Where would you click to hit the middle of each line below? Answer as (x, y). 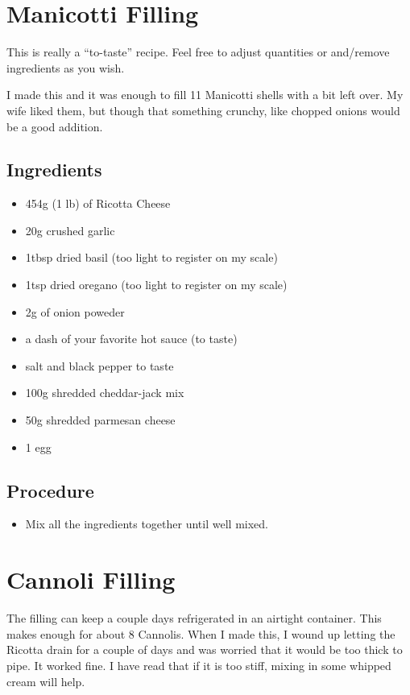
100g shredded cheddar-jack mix (105, 393)
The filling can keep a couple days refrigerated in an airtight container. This (194, 618)
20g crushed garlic (70, 230)
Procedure (50, 490)
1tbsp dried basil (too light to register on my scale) (151, 257)
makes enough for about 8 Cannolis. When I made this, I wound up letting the (201, 633)
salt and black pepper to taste (99, 365)
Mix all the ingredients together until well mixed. (147, 524)
